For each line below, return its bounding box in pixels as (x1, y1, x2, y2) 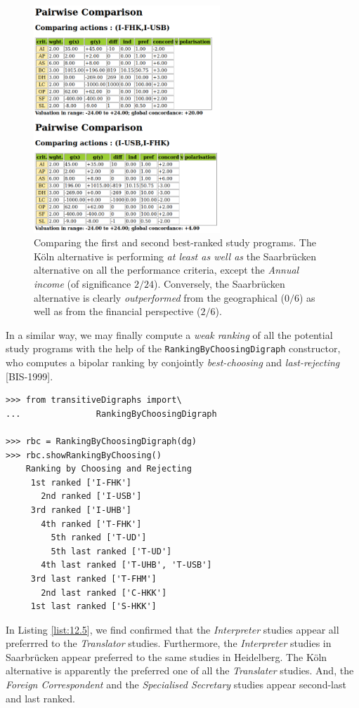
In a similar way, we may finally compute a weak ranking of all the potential (6, 327, 333, 342)
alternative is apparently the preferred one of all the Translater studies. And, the (6, 663, 354, 678)
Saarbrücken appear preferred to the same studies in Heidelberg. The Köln (6, 649, 327, 664)
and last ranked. (6, 690, 75, 705)
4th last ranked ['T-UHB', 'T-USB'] (41, 560, 212, 570)
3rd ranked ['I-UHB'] (30, 505, 131, 515)
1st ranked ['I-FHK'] (30, 477, 131, 488)
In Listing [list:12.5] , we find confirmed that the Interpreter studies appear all (6, 622, 339, 636)
